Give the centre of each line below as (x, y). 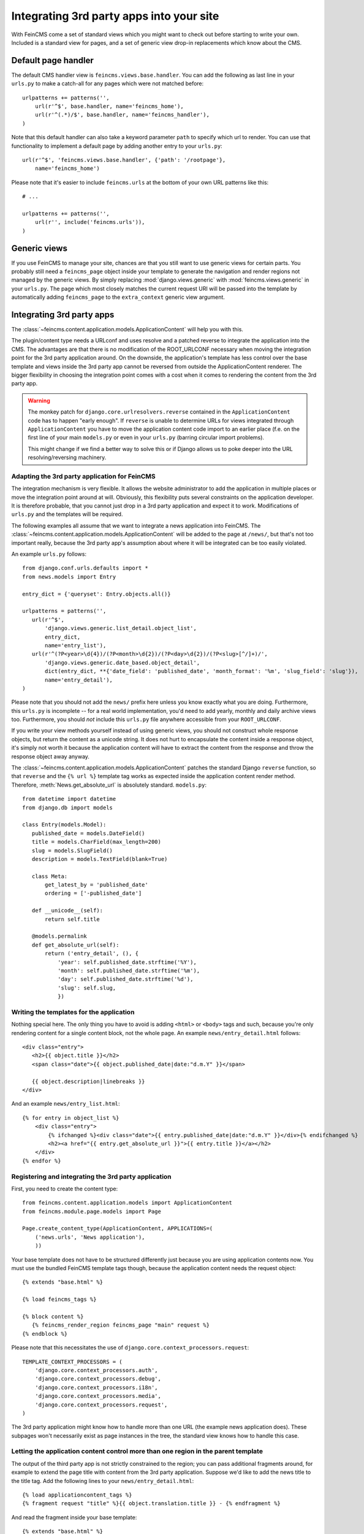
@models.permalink (59, 936)
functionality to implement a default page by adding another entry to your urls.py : (117, 146)
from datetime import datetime (69, 799)
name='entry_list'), (76, 645)
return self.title (73, 919)
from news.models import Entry (69, 576)
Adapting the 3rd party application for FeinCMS (83, 476)
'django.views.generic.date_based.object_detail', (123, 662)
